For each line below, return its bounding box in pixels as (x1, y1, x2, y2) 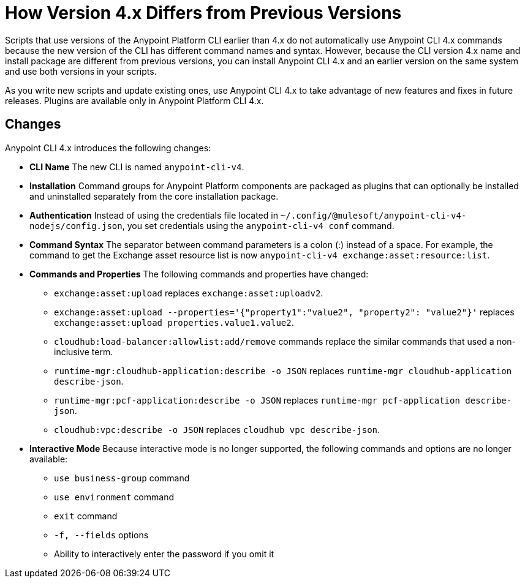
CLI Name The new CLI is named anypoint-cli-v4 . (29, 161, 244, 172)
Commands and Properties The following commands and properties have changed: (29, 268, 369, 279)
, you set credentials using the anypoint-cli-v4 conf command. (122, 220, 395, 231)
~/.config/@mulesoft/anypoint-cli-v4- (280, 210, 467, 220)
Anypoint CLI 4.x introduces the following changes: (5, 142, 211, 153)
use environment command (54, 491, 174, 502)
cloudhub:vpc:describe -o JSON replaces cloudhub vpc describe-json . (54, 424, 380, 435)
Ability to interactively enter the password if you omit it (54, 548, 274, 559)
